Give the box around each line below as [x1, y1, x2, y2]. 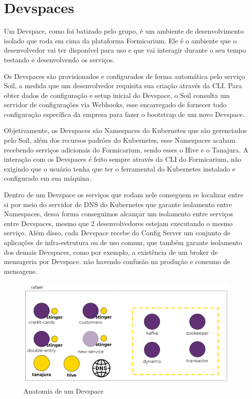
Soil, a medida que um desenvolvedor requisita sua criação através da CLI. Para [4, 80, 242, 91]
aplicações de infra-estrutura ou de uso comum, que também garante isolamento [4, 237, 242, 247]
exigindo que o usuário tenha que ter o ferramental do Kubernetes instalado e [4, 163, 235, 173]
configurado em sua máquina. [4, 173, 91, 183]
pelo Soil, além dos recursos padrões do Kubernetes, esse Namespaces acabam [4, 135, 235, 145]
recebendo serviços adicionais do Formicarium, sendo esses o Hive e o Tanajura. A [4, 144, 249, 154]
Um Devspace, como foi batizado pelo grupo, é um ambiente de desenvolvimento [4, 26, 244, 36]
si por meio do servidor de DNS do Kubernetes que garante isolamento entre [4, 199, 232, 209]
